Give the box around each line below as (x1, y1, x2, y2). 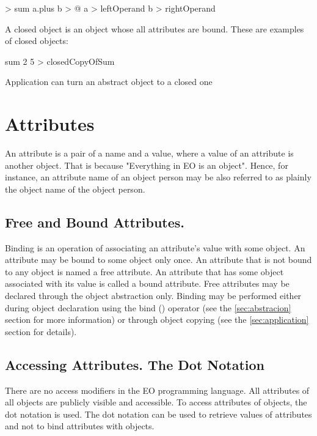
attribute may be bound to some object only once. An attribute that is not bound (5, 253, 312, 266)
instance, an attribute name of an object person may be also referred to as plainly (5, 171, 312, 183)
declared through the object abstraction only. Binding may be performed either (5, 289, 302, 302)
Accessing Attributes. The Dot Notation (5, 355, 265, 374)
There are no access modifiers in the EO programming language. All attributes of (5, 383, 310, 396)
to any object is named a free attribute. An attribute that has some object (5, 265, 284, 278)
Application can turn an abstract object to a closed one (5, 75, 213, 88)
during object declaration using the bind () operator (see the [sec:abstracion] (5, 301, 291, 314)
